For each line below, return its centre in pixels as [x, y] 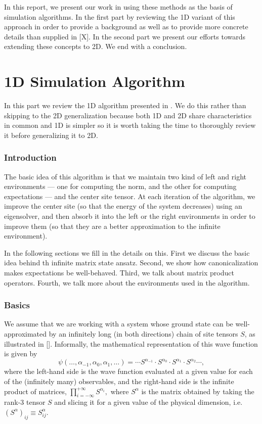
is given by [21, 354]
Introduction [30, 157]
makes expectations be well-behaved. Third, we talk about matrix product [119, 273]
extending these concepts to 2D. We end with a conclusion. [96, 46]
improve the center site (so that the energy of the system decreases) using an [123, 206]
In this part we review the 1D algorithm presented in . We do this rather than [125, 105]
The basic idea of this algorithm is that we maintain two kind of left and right [125, 176]
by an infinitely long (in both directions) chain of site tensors [143, 334]
